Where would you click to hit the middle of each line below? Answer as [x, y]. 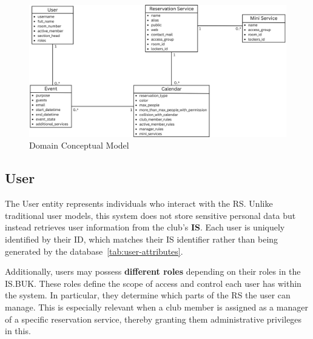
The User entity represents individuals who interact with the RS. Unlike [139, 203]
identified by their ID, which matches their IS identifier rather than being [142, 239]
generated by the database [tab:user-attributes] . [94, 251]
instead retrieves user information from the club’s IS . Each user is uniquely [145, 227]
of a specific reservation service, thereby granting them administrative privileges [153, 319]
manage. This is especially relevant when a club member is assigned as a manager [156, 307]
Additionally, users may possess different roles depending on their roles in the [153, 271]
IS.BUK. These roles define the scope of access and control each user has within [153, 283]
